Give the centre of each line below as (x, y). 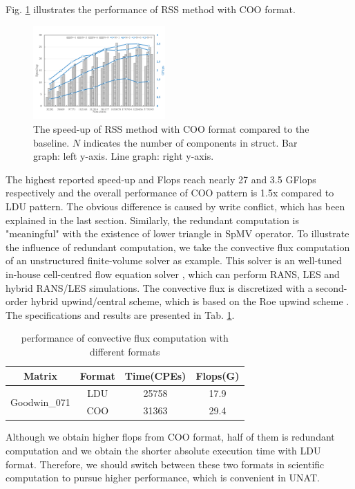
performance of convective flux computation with (125, 338)
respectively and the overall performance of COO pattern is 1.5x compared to (170, 193)
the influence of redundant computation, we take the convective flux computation (178, 247)
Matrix (40, 375)
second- (332, 287)
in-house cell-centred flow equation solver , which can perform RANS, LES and (173, 274)
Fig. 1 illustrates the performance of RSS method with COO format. (151, 9)
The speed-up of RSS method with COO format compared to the (171, 129)
